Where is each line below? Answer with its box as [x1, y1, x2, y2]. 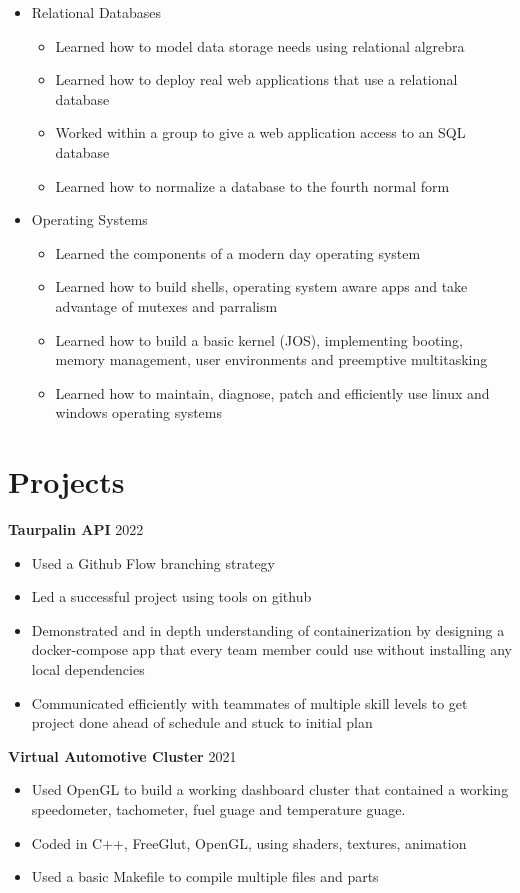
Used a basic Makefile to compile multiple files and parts [31, 866, 379, 887]
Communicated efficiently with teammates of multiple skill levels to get [31, 692, 468, 713]
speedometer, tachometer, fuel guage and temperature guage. [31, 798, 406, 819]
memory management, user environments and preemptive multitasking [55, 349, 488, 370]
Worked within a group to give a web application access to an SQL [55, 122, 466, 143]
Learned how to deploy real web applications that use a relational [55, 69, 458, 90]
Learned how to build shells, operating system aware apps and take [55, 276, 468, 297]
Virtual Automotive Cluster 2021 [8, 745, 237, 766]
